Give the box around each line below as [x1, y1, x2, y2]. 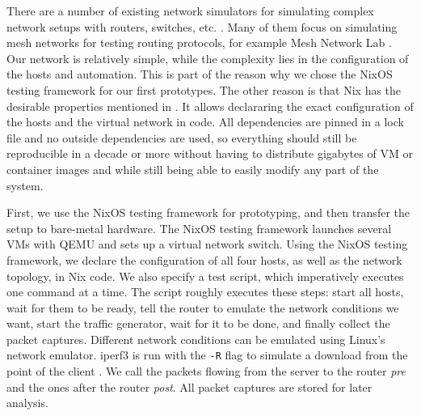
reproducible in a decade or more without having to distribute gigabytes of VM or [6, 145, 413, 162]
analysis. [6, 394, 48, 411]
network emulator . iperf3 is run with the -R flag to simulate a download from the [6, 346, 408, 363]
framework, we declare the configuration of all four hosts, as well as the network [6, 251, 402, 268]
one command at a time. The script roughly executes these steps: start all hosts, [6, 283, 404, 300]
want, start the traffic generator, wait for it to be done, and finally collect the [6, 315, 390, 332]
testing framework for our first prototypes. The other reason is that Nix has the [6, 81, 402, 98]
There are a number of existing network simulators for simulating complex [6, 2, 374, 19]
